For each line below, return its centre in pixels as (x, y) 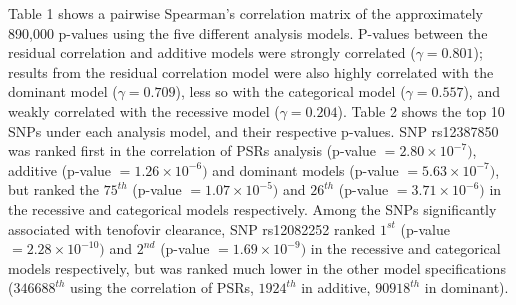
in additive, (336, 287)
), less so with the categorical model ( (290, 91)
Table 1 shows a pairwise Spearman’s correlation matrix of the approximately (245, 13)
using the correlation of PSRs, (162, 287)
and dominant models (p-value (305, 169)
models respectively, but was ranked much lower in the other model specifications (257, 267)
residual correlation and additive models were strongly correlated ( (212, 52)
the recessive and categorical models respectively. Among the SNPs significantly (252, 208)
